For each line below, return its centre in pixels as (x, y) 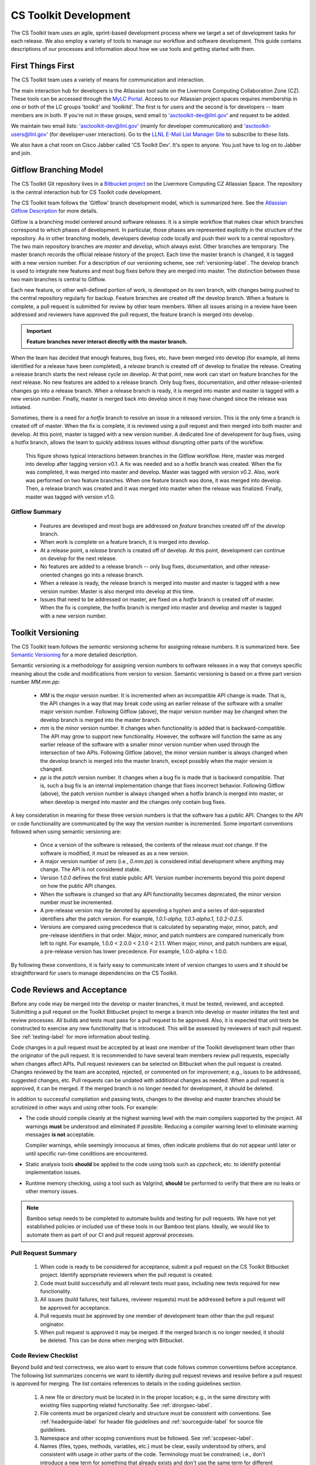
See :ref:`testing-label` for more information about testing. (80, 1037)
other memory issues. (52, 1191)
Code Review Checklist (44, 1355)
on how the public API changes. (78, 886)
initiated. (21, 407)
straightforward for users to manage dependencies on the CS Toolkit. (94, 973)
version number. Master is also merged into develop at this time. (117, 591)
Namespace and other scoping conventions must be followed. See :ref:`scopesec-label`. (147, 1438)
